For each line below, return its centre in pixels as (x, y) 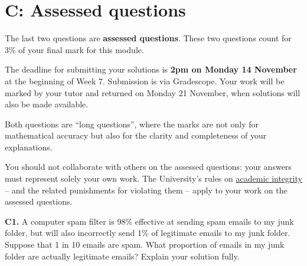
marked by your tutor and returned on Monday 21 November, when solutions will (153, 92)
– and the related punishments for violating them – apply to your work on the (146, 190)
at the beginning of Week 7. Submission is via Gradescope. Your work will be (145, 81)
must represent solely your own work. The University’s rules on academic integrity (153, 178)
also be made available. (47, 104)
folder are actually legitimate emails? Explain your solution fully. (122, 256)
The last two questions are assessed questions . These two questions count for (148, 38)
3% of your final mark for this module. (74, 49)
